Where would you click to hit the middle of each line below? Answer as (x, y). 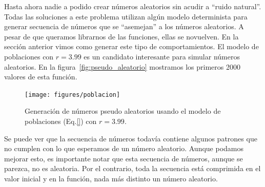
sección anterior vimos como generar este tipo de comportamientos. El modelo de (131, 46)
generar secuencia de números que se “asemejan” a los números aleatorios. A (124, 26)
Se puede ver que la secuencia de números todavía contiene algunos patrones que (131, 138)
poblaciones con (29, 56)
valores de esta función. (41, 77)
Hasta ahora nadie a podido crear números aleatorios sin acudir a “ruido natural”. (133, 6)
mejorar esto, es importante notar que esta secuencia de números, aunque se (124, 158)
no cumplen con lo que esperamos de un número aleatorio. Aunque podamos (124, 148)
